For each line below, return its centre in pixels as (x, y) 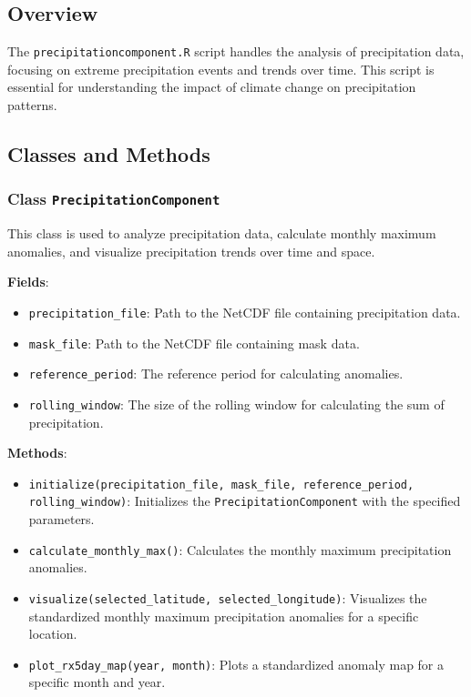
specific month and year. (97, 682)
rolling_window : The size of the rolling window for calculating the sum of (236, 404)
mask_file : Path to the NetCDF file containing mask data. (194, 343)
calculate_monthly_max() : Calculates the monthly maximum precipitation (240, 549)
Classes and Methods (109, 154)
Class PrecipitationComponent (114, 199)
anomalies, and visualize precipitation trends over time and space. (191, 251)
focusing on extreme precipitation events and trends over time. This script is (221, 69)
